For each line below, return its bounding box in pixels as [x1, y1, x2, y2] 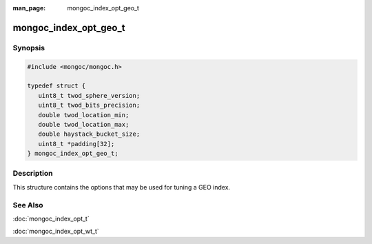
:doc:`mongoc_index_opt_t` [12, 214, 90, 223]
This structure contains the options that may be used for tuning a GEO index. [12, 183, 231, 191]
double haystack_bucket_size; [38, 130, 141, 138]
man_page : [12, 4, 46, 12]
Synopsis [12, 43, 45, 52]
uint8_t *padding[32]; [38, 140, 115, 148]
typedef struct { [27, 82, 86, 90]
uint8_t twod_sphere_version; [38, 92, 141, 99]
